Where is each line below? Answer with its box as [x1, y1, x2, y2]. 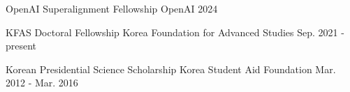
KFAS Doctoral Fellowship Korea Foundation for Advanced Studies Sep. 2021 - [6, 24, 344, 39]
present [6, 38, 37, 53]
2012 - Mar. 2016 [6, 75, 78, 90]
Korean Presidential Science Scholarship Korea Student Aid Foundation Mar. [6, 61, 336, 76]
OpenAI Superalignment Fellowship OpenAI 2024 [6, 1, 218, 15]
